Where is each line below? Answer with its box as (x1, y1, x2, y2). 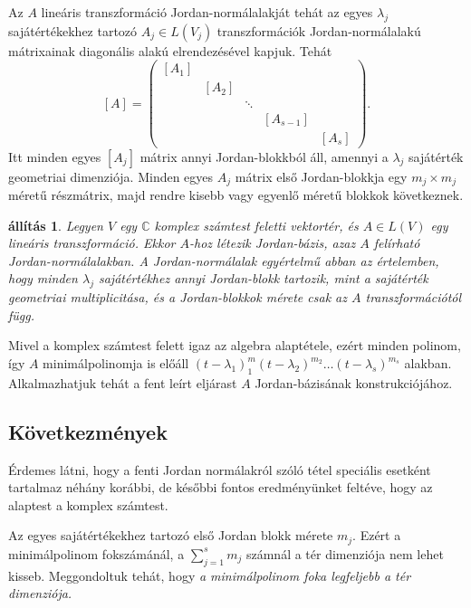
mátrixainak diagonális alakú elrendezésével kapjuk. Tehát (8, 41, 332, 60)
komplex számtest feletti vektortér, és (154, 215, 359, 234)
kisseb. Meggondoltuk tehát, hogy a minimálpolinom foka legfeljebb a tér (8, 565, 411, 584)
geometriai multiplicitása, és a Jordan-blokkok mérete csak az (8, 288, 347, 307)
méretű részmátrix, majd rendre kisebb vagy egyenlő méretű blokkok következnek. (8, 185, 464, 204)
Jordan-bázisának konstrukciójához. (255, 373, 453, 392)
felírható (373, 233, 420, 252)
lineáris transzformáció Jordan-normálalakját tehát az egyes (41, 3, 373, 21)
